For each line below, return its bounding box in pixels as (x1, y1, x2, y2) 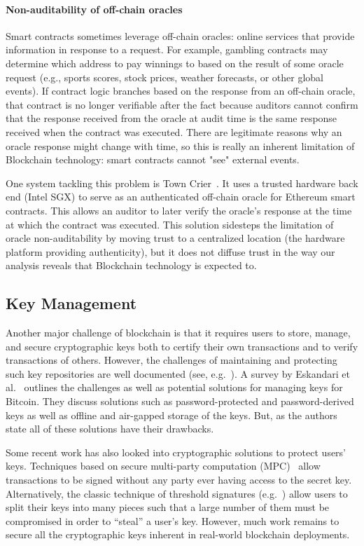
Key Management (6, 292, 137, 314)
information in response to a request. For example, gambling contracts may (6, 42, 328, 57)
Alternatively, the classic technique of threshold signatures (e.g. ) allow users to (6, 486, 348, 500)
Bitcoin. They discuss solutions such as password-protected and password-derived (6, 394, 354, 409)
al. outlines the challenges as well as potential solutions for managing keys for (6, 380, 343, 395)
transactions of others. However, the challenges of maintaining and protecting (6, 353, 337, 367)
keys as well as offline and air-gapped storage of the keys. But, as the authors (6, 407, 337, 422)
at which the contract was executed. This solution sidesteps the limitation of (6, 217, 334, 231)
